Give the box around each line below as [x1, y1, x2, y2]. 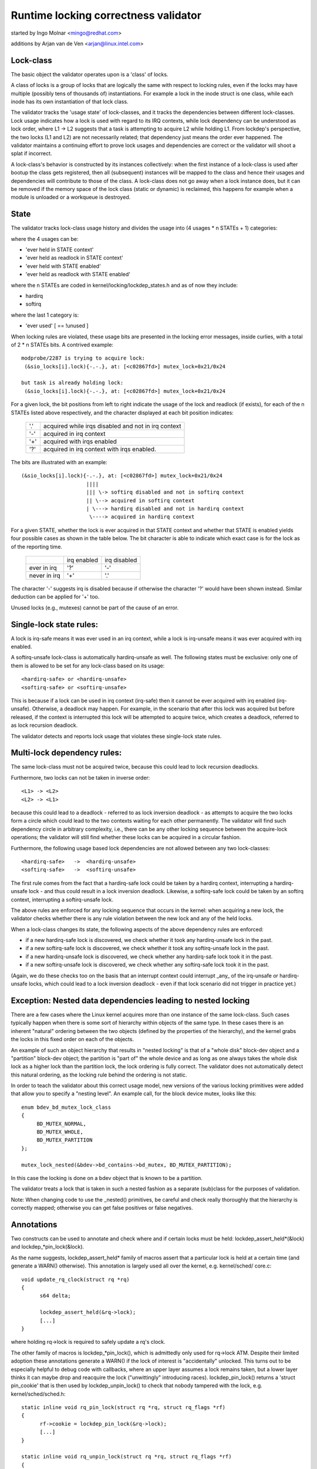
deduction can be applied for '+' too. [11, 593, 100, 601]
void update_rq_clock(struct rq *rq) [21, 1276, 130, 1283]
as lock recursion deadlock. [11, 722, 78, 729]
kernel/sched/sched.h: [11, 1390, 66, 1397]
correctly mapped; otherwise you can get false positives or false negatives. [11, 1205, 193, 1212]
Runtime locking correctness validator [11, 9, 202, 22]
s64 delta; [39, 1293, 71, 1299]
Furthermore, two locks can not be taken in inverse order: [11, 774, 150, 781]
